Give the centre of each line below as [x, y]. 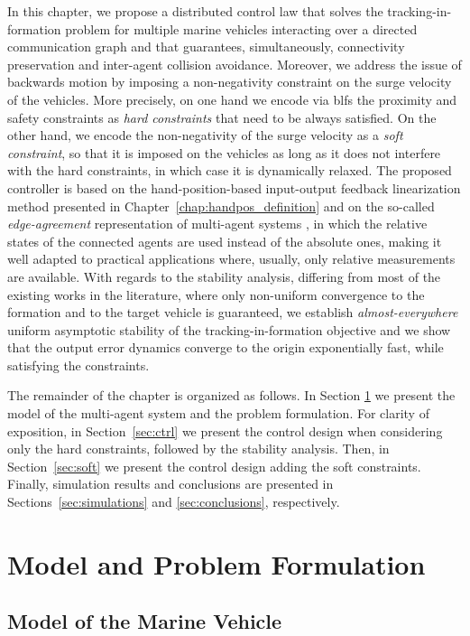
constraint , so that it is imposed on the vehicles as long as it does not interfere [224, 152]
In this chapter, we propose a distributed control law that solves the [195, 11]
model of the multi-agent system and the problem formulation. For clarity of [218, 413]
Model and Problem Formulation [217, 563]
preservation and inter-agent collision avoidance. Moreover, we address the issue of [235, 64]
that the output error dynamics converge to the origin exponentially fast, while [226, 347]
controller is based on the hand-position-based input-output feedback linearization [234, 187]
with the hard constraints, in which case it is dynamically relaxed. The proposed [230, 170]
